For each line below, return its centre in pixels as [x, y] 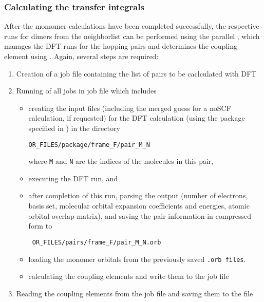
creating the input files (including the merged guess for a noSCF [130, 108]
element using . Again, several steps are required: [81, 56]
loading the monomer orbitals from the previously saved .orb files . [137, 259]
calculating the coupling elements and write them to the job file [129, 276]
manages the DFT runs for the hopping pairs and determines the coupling [121, 46]
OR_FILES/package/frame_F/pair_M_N [89, 145]
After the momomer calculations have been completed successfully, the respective [132, 26]
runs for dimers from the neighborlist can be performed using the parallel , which [132, 36]
